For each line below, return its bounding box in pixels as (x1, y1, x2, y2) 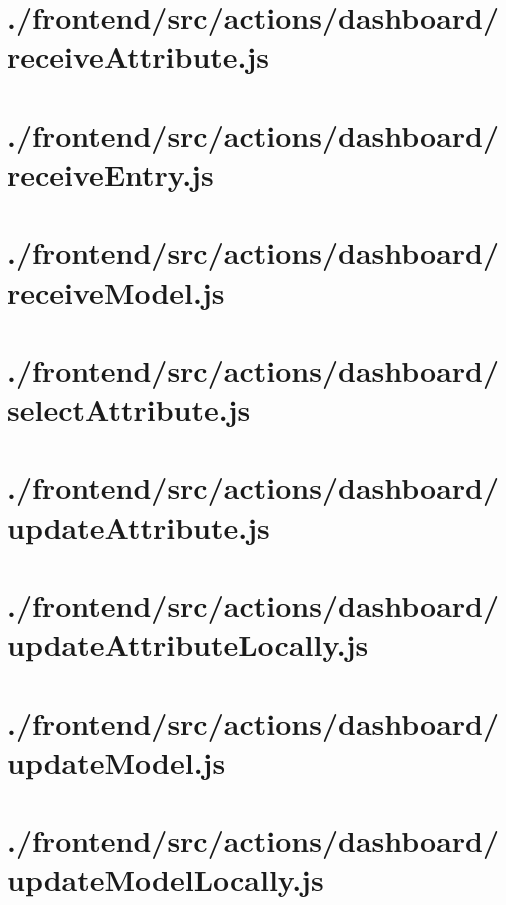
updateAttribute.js (7, 506, 270, 547)
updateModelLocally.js (7, 859, 324, 900)
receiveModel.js (7, 271, 225, 312)
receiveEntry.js (7, 153, 214, 194)
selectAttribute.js (7, 389, 251, 430)
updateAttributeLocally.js (7, 624, 369, 665)
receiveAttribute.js (7, 36, 270, 77)
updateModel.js (7, 741, 226, 782)
